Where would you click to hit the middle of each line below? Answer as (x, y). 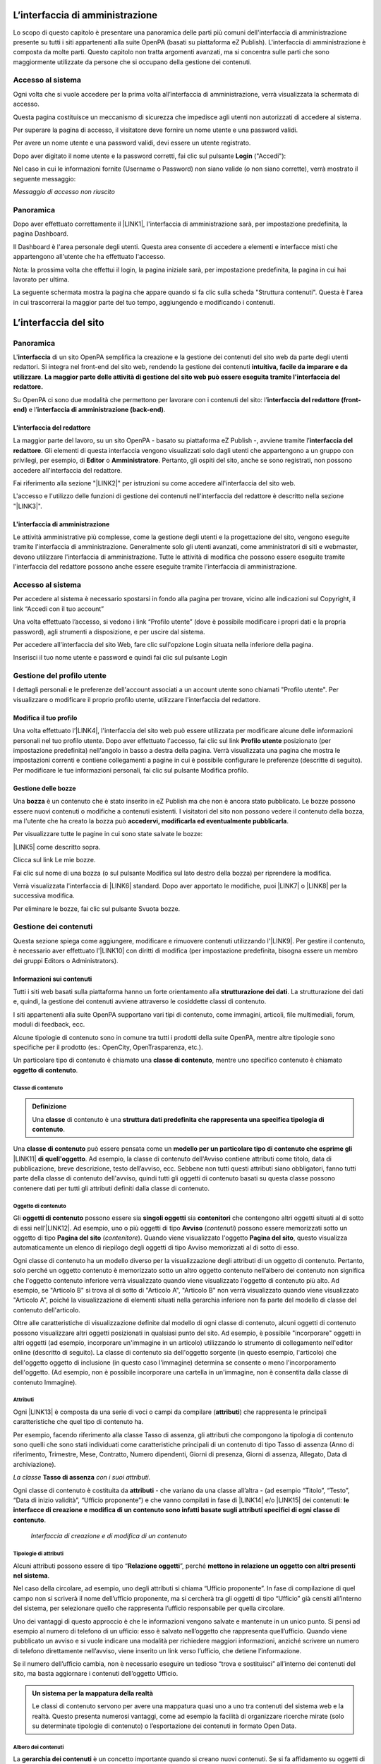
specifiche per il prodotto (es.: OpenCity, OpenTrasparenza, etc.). (108, 1047)
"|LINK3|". (28, 506)
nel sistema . (31, 1575)
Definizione (49, 1106)
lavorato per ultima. (41, 279)
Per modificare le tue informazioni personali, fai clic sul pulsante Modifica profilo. (131, 770)
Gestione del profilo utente (60, 676)
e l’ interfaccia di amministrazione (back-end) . (97, 409)
